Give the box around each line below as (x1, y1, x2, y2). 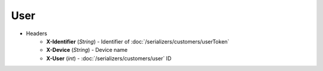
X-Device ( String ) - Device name (46, 47, 128, 54)
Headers (26, 30, 47, 37)
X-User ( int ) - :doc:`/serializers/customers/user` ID (46, 54, 172, 62)
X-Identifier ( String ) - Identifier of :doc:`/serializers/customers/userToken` (46, 38, 230, 45)
